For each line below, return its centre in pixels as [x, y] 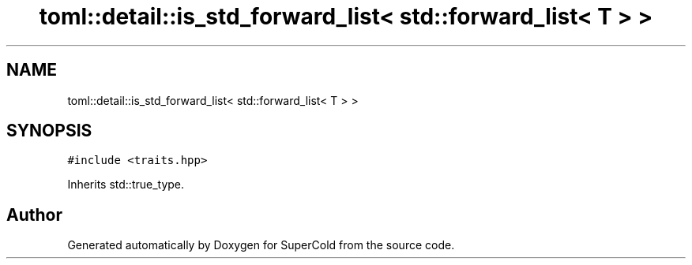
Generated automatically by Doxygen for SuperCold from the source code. [261, 245]
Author [34, 215]
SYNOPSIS [49, 131]
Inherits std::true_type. [126, 185]
